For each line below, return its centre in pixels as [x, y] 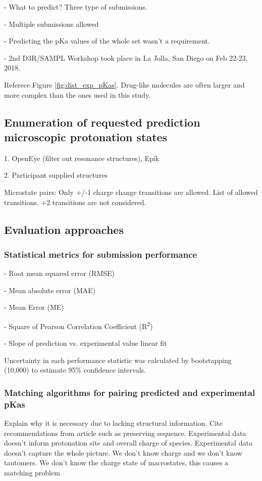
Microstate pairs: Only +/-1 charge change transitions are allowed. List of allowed [131, 192]
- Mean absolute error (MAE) [50, 290]
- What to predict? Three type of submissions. [76, 7]
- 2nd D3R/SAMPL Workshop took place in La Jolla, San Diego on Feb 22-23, [126, 57]
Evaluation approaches [64, 229]
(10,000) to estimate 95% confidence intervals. [75, 370]
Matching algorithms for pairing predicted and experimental [130, 392]
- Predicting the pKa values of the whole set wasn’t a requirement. [107, 41]
